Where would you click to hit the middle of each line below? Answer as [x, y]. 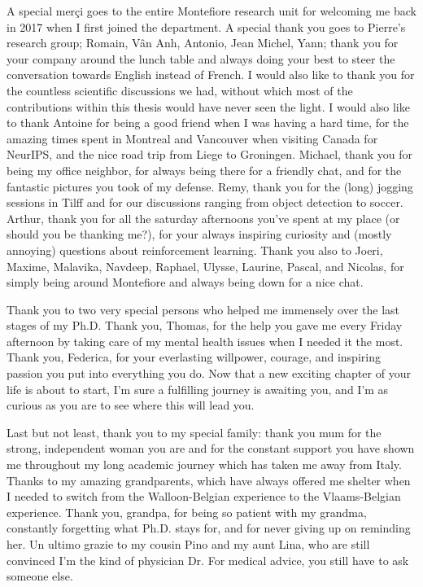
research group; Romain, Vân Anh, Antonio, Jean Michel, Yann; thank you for [203, 43]
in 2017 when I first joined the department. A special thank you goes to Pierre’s [206, 26]
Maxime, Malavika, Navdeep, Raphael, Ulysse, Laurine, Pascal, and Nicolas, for [205, 266]
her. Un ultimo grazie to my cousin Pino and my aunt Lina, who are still [188, 544]
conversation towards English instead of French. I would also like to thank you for [211, 74]
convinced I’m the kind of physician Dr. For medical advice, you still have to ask [208, 560]
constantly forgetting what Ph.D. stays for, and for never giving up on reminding [209, 528]
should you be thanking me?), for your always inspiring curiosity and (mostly [199, 234]
